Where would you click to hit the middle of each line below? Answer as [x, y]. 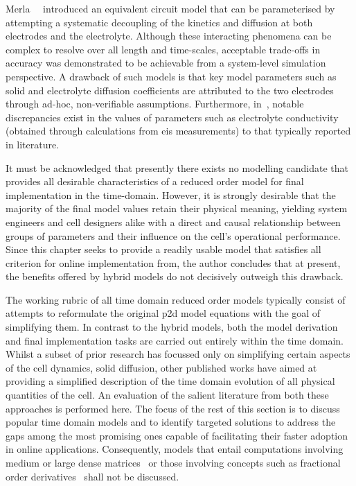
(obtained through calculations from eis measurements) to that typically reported [178, 131]
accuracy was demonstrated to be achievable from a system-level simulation [166, 63]
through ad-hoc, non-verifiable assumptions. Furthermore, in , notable [155, 104]
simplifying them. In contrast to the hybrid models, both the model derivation [172, 327]
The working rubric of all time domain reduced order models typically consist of [176, 299]
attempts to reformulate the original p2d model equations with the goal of [163, 313]
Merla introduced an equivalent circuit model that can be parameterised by [170, 8]
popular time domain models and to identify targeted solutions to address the [171, 422]
